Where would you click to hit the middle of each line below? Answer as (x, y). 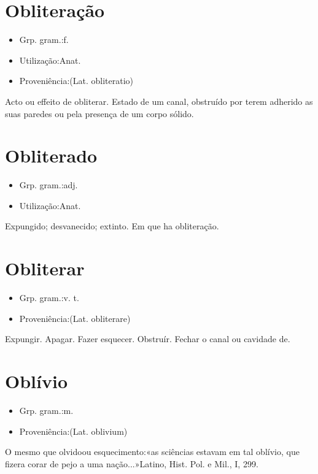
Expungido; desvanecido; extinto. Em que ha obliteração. (112, 226)
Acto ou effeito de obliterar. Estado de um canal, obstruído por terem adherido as (159, 101)
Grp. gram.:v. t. (49, 298)
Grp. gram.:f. (44, 40)
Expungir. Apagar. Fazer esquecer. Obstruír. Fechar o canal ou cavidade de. (148, 339)
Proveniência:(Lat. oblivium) (73, 431)
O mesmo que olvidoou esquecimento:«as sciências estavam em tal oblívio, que (152, 452)
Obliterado (51, 155)
